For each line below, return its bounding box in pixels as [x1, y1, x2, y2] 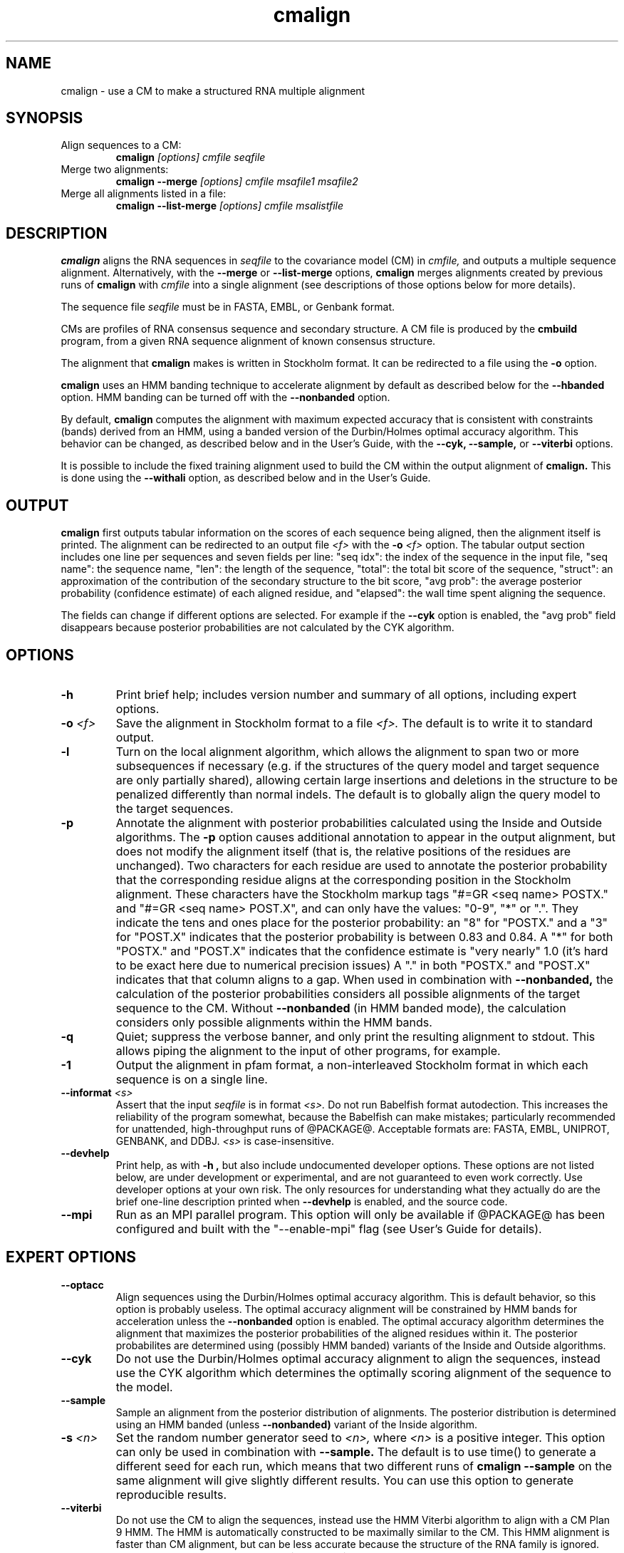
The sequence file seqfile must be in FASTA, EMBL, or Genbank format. [61, 301, 395, 313]
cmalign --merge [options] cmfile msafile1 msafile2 [115, 175, 358, 188]
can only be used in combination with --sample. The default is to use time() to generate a [115, 1444, 596, 1459]
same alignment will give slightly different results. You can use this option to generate [115, 1473, 574, 1487]
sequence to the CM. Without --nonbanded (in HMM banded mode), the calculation [115, 1000, 566, 1015]
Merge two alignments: [61, 163, 169, 176]
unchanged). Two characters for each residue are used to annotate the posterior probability [115, 858, 608, 873]
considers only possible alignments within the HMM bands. [115, 1014, 432, 1029]
